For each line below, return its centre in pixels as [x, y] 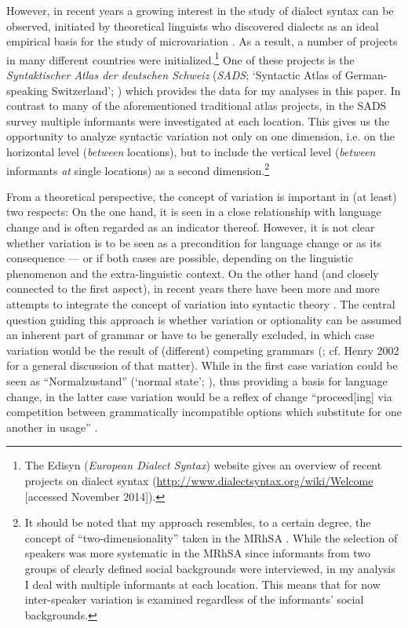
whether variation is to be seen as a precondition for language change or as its [194, 242]
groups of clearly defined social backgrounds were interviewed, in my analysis [210, 568]
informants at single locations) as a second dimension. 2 [138, 169]
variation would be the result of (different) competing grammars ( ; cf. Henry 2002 [203, 350]
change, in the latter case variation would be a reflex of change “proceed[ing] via [199, 396]
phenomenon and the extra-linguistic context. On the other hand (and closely [193, 273]
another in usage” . [52, 427]
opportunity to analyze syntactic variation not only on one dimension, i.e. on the [200, 136]
